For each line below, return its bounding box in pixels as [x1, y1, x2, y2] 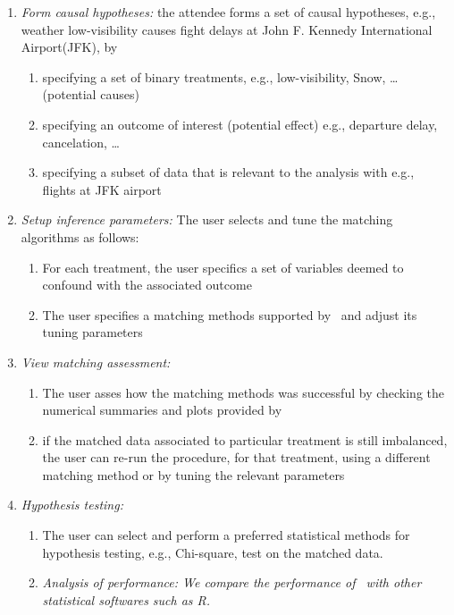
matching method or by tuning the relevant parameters [42, 465, 345, 484]
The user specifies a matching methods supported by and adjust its [42, 305, 417, 324]
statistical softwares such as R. [42, 590, 211, 609]
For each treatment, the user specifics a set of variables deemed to [42, 257, 404, 276]
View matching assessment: [21, 352, 171, 371]
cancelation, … [42, 132, 120, 151]
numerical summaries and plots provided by [42, 400, 282, 419]
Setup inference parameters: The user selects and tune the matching [21, 210, 393, 229]
